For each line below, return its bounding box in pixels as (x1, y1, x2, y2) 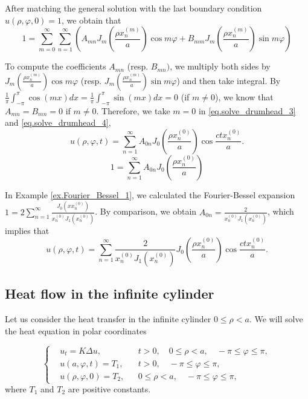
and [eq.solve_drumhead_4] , (5, 116, 111, 129)
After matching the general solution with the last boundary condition (5, 2, 262, 14)
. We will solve (249, 313, 303, 325)
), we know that (214, 90, 274, 103)
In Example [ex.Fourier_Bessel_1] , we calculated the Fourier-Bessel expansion (5, 188, 295, 201)
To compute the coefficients (5, 60, 106, 73)
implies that (5, 224, 50, 236)
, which (267, 205, 294, 218)
